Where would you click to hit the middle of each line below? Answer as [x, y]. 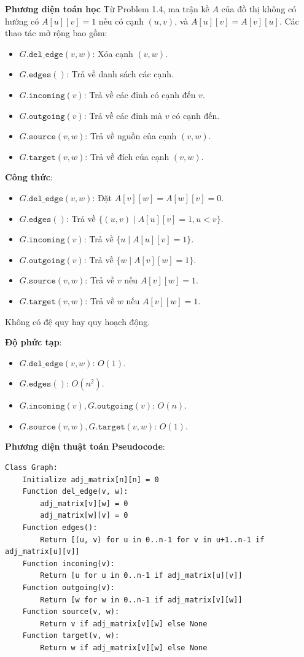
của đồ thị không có [259, 9]
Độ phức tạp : [33, 342]
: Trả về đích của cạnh [127, 156]
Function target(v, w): [71, 636]
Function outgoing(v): [68, 588]
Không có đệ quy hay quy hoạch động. [78, 321]
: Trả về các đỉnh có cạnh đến [140, 94]
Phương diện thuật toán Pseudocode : [85, 446]
